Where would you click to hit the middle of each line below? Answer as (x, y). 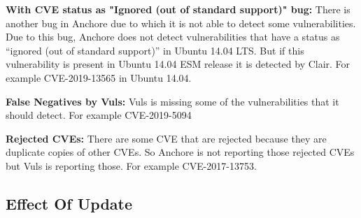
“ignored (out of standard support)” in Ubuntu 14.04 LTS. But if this (155, 50)
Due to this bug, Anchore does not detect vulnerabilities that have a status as (173, 37)
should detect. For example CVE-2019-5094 (99, 115)
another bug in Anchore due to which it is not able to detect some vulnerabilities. (181, 23)
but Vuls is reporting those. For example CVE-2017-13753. (131, 165)
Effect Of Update (69, 203)
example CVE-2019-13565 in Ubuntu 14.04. (99, 77)
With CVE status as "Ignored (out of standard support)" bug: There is (178, 9)
